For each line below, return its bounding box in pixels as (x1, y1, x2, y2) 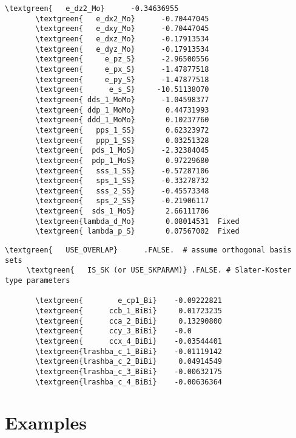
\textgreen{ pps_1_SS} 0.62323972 (35, 125, 209, 134)
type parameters (5, 276, 70, 285)
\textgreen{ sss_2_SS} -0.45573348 (35, 186, 209, 195)
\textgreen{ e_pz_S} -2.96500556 (35, 55, 209, 64)
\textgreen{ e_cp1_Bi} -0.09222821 (35, 296, 222, 305)
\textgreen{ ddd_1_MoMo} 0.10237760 (35, 116, 209, 125)
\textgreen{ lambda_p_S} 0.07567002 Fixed (35, 227, 240, 236)
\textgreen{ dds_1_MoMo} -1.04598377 (35, 95, 209, 104)
